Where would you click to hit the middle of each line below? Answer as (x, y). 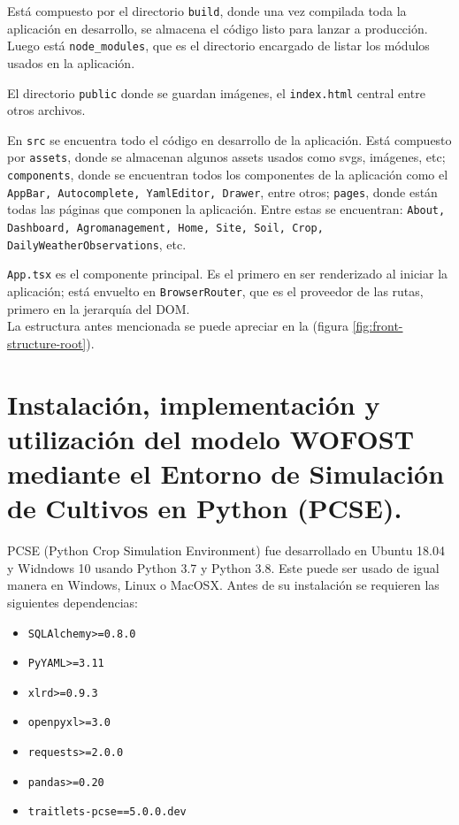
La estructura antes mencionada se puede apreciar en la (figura (178, 326)
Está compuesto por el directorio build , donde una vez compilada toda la (207, 11)
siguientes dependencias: (73, 602)
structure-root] (47, 343)
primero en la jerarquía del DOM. (99, 308)
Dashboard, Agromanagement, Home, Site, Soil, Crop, (165, 229)
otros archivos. (46, 110)
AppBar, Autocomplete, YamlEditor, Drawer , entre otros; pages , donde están (222, 191)
